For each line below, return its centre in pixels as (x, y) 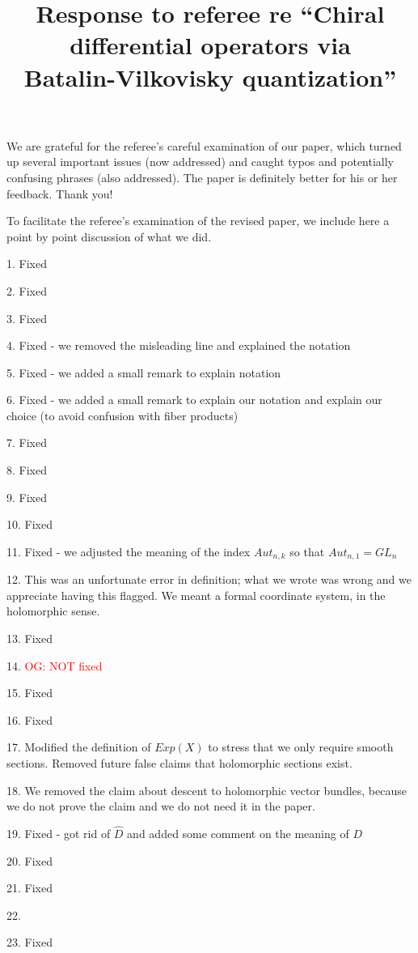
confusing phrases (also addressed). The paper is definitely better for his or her (202, 177)
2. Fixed (27, 290)
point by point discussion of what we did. (109, 236)
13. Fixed (30, 638)
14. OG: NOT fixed (55, 665)
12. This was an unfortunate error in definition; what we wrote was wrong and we (209, 579)
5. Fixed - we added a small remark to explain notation (144, 372)
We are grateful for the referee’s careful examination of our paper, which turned (204, 145)
